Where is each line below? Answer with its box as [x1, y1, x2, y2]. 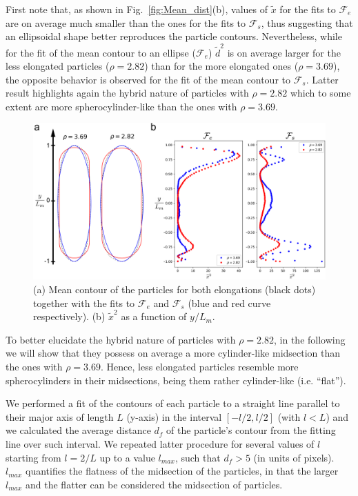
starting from [6, 450, 61, 464]
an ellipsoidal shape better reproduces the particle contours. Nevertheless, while [6, 29, 342, 43]
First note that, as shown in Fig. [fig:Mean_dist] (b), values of [6, 2, 268, 16]
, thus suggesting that [261, 15, 353, 30]
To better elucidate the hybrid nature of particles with [6, 332, 236, 346]
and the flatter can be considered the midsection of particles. [26, 477, 283, 491]
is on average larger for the [227, 45, 341, 59]
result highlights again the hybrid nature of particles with [6, 86, 249, 100]
